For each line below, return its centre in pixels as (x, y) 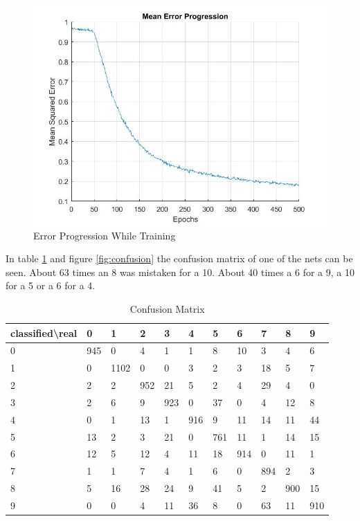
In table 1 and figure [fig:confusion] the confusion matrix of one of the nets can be (179, 258)
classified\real (44, 332)
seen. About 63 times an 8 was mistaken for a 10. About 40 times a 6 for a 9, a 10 (180, 272)
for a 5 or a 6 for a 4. (51, 285)
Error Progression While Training (105, 235)
